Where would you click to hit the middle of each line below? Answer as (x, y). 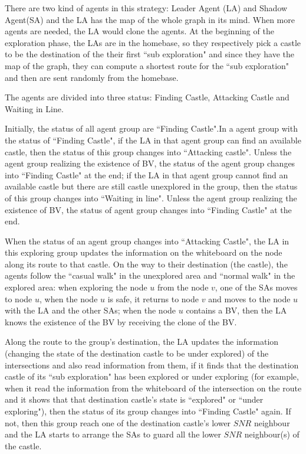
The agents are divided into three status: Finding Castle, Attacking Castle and (147, 97)
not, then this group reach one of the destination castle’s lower (118, 422)
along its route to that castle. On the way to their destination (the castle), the (146, 264)
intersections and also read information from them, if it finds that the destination (152, 365)
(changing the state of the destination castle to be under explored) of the (137, 353)
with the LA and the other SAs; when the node (91, 310)
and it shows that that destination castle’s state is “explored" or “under (134, 399)
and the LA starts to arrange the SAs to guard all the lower (113, 434)
